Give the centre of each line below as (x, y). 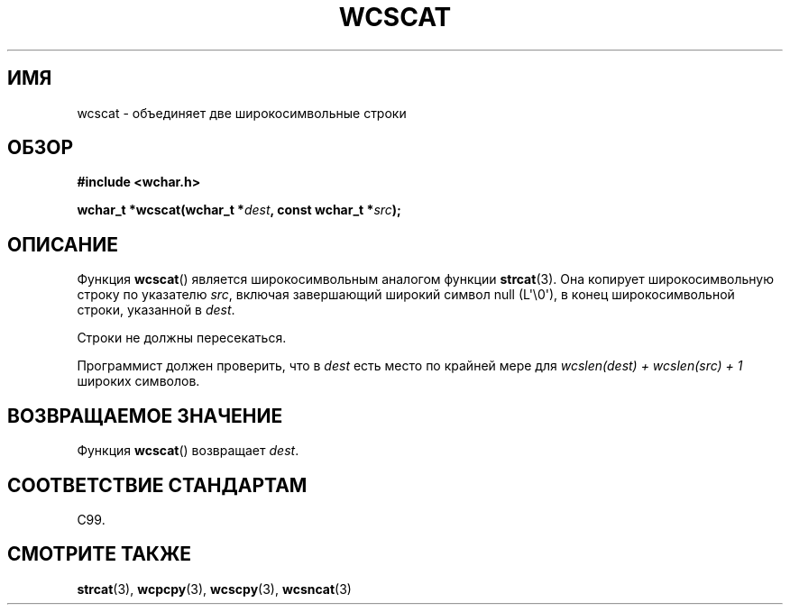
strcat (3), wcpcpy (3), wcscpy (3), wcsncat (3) (214, 589)
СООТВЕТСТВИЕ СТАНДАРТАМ (157, 485)
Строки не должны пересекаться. (182, 338)
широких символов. (138, 381)
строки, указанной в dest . (156, 310)
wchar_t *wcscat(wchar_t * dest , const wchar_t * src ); (239, 210)
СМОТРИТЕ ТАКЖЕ (100, 554)
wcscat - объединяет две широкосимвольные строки (242, 113)
